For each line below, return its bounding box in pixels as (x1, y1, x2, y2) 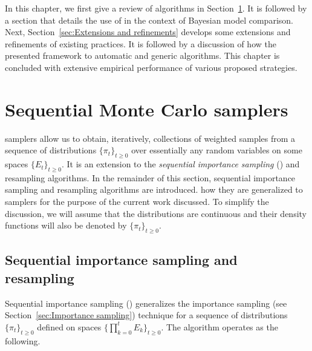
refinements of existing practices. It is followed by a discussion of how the (5, 37, 276, 50)
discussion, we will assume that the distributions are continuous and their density (5, 207, 307, 219)
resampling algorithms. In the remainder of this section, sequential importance (5, 171, 296, 184)
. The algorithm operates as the (161, 320, 278, 333)
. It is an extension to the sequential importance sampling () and (61, 158, 300, 170)
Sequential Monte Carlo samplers (5, 96, 288, 121)
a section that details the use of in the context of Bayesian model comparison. (5, 13, 293, 26)
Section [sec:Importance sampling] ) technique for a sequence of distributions (5, 309, 288, 321)
